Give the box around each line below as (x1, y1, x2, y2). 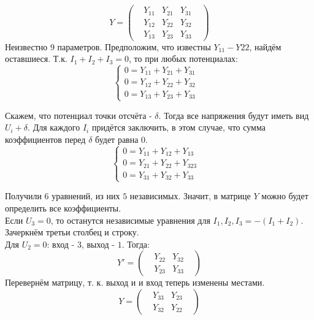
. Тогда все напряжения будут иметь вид (158, 109, 309, 121)
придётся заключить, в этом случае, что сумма (91, 121, 266, 134)
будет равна (95, 132, 139, 145)
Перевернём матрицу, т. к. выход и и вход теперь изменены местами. (5, 276, 265, 289)
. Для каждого (28, 121, 80, 134)
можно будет (261, 189, 308, 202)
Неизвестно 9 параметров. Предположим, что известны (5, 40, 211, 53)
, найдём (249, 40, 281, 53)
